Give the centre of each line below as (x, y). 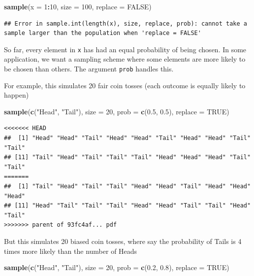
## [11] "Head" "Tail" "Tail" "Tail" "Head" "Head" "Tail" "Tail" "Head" (127, 206)
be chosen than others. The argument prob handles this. (89, 69)
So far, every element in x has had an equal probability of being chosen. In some (125, 49)
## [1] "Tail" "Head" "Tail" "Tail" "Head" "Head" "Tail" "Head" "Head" (127, 187)
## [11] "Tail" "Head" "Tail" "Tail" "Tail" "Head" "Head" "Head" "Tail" (127, 157)
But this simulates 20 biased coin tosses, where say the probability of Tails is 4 (123, 241)
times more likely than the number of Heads (71, 251)
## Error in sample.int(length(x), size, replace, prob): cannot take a (126, 23)
